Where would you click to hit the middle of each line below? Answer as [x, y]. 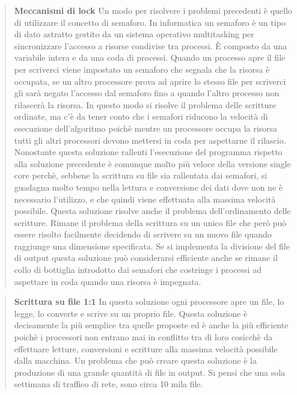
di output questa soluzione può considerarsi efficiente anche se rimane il [146, 258]
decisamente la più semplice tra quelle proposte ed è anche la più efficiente [151, 325]
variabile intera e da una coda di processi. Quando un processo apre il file [150, 57]
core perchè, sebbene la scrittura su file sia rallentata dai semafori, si [141, 175]
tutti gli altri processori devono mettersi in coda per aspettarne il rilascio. [150, 140]
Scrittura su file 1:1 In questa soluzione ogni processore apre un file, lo [149, 302]
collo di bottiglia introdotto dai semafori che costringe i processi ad [138, 270]
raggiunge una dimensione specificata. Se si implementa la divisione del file [152, 246]
